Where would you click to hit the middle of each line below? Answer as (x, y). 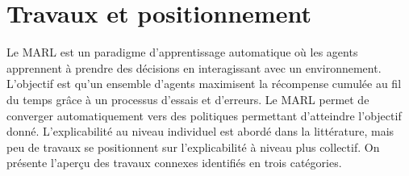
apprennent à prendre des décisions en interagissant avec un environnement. (194, 67)
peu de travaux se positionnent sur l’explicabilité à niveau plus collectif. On (193, 147)
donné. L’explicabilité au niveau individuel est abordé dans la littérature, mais (200, 131)
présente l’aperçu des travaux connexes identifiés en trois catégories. (174, 163)
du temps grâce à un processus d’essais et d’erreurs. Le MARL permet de (188, 99)
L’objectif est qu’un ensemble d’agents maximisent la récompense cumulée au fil (204, 84)
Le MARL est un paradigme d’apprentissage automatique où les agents (182, 52)
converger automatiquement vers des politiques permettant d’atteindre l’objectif (204, 115)
